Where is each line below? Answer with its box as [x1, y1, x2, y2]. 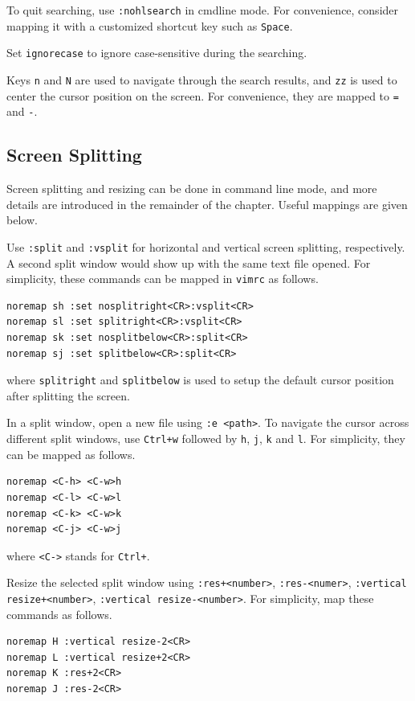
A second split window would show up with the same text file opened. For [6, 254, 371, 271]
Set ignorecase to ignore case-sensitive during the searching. [6, 44, 307, 61]
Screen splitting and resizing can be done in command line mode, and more [6, 180, 377, 197]
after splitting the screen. [6, 387, 130, 404]
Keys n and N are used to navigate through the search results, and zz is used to [6, 71, 397, 88]
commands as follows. [6, 605, 112, 622]
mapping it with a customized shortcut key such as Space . [6, 17, 293, 34]
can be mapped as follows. [6, 445, 136, 462]
